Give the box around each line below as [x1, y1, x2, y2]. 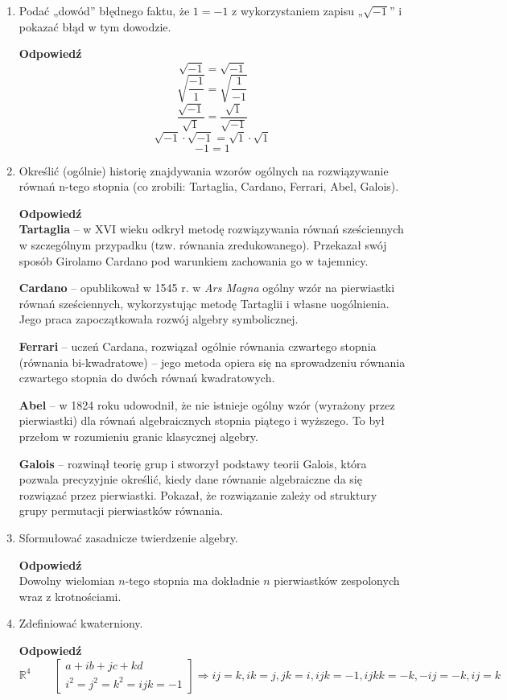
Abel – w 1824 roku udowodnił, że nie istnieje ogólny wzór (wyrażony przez [19, 396, 395, 413]
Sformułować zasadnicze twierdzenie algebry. [19, 529, 238, 546]
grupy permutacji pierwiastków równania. [19, 502, 224, 519]
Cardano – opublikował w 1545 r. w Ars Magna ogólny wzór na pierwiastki [19, 279, 395, 296]
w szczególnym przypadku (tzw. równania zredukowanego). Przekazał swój [19, 237, 387, 253]
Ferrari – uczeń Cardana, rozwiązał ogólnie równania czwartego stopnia [19, 338, 377, 354]
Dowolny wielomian [19, 572, 115, 589]
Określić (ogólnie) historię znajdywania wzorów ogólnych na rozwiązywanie [19, 162, 389, 179]
